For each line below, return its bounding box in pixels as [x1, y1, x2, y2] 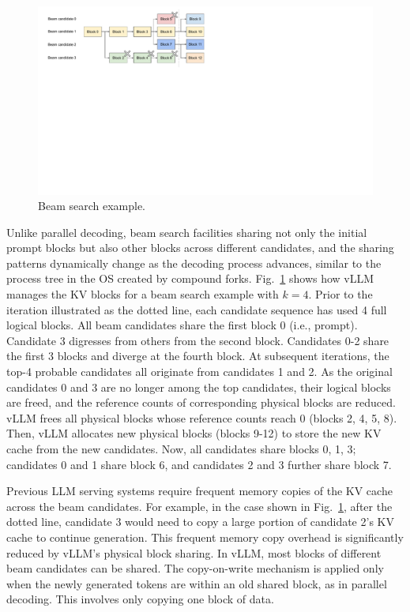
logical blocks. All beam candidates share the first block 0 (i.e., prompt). [6, 317, 358, 333]
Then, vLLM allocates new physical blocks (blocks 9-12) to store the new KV [6, 425, 382, 441]
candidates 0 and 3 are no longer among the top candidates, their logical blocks [6, 378, 391, 395]
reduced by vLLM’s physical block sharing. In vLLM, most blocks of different [6, 544, 382, 561]
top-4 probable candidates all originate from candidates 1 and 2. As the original [6, 363, 393, 380]
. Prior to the [308, 286, 373, 302]
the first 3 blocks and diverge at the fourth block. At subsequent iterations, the [6, 347, 389, 364]
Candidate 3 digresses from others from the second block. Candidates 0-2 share [6, 332, 389, 348]
